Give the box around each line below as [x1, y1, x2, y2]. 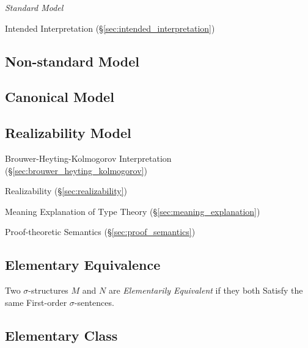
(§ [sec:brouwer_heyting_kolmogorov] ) [5, 164, 147, 176]
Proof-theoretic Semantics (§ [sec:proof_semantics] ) [5, 225, 196, 238]
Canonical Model [5, 87, 114, 106]
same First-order [5, 295, 67, 308]
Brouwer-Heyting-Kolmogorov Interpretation [5, 151, 172, 164]
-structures [28, 284, 68, 297]
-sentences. [74, 295, 114, 308]
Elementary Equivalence [5, 255, 161, 274]
